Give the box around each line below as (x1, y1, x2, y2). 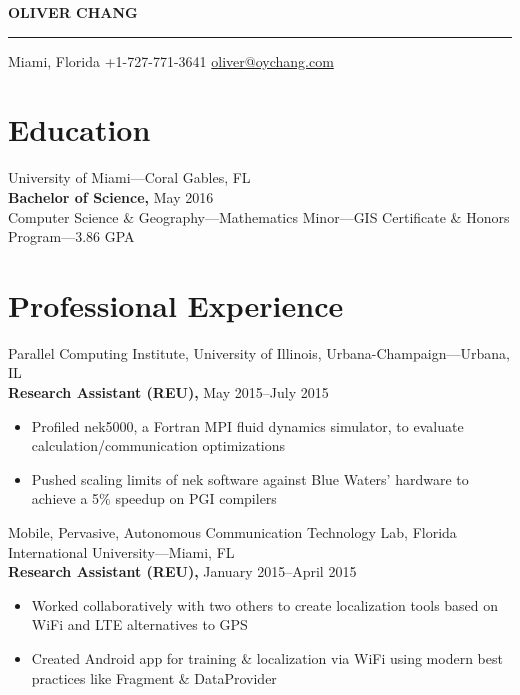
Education (8, 109, 151, 150)
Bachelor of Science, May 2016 (8, 186, 214, 207)
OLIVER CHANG (8, 2, 138, 22)
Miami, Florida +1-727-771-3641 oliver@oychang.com (8, 50, 334, 71)
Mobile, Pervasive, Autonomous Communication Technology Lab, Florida (8, 521, 457, 542)
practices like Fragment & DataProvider (31, 667, 277, 688)
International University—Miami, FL (8, 541, 235, 562)
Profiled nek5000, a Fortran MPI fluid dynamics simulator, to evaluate (31, 415, 464, 436)
